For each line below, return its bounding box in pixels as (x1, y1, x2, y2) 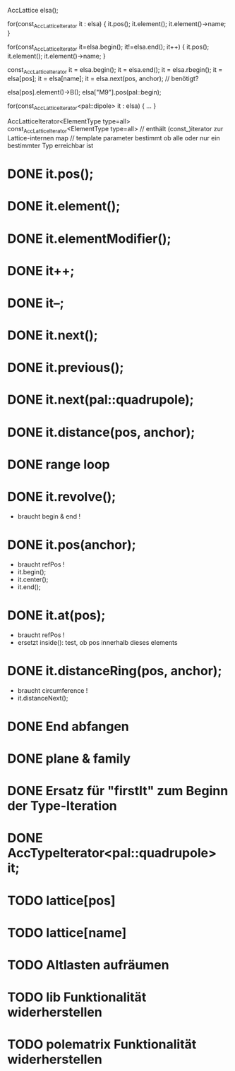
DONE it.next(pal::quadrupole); (7, 392, 194, 408)
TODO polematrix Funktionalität (7, 1036, 197, 1053)
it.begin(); (17, 567, 47, 576)
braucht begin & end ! (17, 512, 81, 521)
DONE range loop (7, 456, 111, 472)
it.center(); (17, 575, 49, 583)
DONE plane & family (7, 751, 131, 766)
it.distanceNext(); (17, 694, 68, 702)
